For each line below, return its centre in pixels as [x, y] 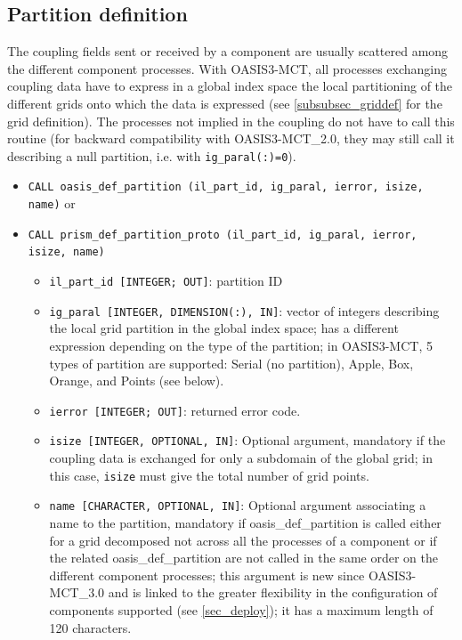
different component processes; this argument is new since [207, 575]
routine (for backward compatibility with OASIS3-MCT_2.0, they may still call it [231, 138]
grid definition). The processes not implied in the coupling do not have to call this [231, 121]
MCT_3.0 [77, 592]
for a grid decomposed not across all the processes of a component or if [243, 540]
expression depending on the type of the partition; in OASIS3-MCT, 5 [241, 345]
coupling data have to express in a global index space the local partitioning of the [230, 86]
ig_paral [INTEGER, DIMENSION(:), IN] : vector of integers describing [244, 310]
